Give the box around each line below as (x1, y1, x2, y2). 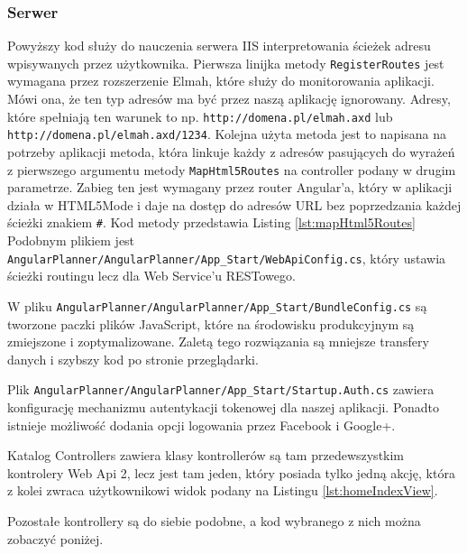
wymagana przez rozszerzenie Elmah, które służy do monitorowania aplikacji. (7, 71, 435, 90)
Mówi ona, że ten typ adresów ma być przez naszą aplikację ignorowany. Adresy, (7, 89, 451, 108)
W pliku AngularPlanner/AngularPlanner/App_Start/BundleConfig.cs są (7, 296, 427, 315)
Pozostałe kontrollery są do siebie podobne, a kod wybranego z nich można (7, 511, 421, 530)
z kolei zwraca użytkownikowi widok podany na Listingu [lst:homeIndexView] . (7, 481, 438, 500)
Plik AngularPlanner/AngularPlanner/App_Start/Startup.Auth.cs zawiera (7, 380, 435, 399)
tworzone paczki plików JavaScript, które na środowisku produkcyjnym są (7, 314, 415, 333)
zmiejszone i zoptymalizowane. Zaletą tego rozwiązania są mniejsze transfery (7, 332, 429, 351)
